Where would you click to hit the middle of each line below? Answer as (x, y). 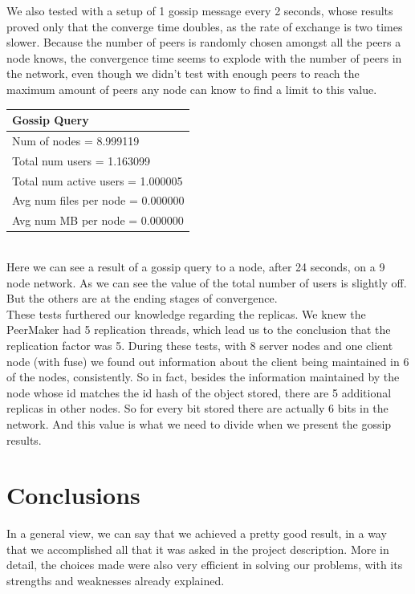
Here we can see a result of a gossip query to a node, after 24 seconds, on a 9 (196, 266)
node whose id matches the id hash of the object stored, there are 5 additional (199, 392)
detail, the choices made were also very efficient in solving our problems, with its (205, 565)
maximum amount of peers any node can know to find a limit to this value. (192, 89)
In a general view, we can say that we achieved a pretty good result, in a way (197, 533)
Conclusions (73, 495)
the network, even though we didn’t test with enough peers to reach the (183, 73)
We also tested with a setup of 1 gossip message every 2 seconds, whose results (200, 10)
